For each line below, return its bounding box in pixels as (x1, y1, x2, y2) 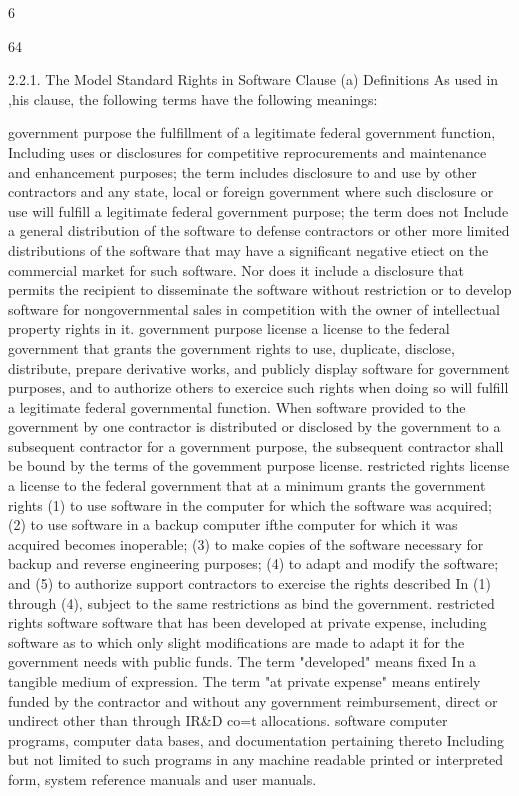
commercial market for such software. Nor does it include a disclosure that (8, 259, 464, 280)
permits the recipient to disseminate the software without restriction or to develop (8, 279, 512, 300)
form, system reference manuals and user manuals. (8, 768, 317, 789)
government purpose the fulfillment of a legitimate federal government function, (8, 122, 496, 143)
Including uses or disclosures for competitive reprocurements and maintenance (8, 141, 487, 162)
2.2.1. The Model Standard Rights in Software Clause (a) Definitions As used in (8, 69, 499, 90)
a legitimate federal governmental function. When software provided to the (8, 396, 466, 417)
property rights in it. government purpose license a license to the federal (8, 318, 450, 339)
